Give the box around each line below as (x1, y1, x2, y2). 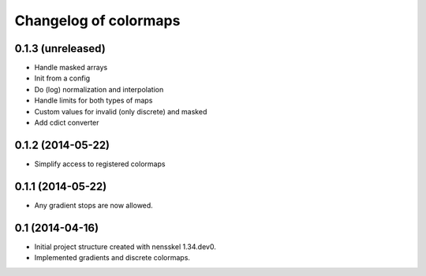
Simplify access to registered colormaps (34, 159, 166, 169)
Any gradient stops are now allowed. (34, 200, 153, 210)
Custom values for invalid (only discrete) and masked (34, 106, 207, 116)
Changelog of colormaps (14, 12, 181, 29)
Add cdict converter (34, 118, 99, 128)
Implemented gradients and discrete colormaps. (34, 253, 191, 263)
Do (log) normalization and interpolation (34, 84, 164, 94)
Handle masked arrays (34, 63, 108, 73)
